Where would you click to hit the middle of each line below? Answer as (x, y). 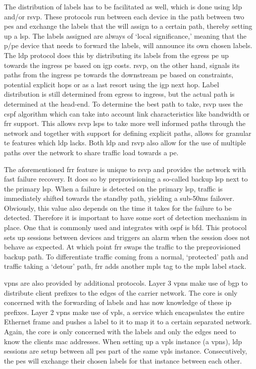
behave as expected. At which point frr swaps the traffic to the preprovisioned (122, 247)
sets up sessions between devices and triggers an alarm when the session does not (127, 237)
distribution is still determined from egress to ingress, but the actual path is (119, 94)
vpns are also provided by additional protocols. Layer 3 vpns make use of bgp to (126, 283)
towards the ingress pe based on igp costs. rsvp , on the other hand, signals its (122, 65)
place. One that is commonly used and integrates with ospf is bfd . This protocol (126, 227)
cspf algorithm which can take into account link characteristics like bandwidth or (127, 113)
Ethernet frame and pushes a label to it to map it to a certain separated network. (128, 322)
